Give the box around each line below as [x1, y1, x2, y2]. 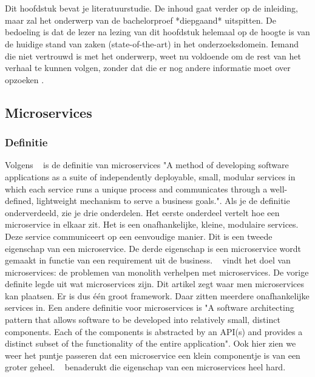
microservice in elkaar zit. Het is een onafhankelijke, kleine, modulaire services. [5, 218, 299, 231]
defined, [5, 194, 34, 207]
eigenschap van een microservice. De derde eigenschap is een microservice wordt [5, 242, 301, 254]
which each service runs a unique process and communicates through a [5, 182, 268, 195]
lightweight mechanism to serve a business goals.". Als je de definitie [36, 194, 290, 207]
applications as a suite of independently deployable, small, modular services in [5, 170, 296, 183]
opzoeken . [5, 73, 44, 86]
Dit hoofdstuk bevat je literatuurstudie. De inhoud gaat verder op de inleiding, [5, 2, 298, 15]
